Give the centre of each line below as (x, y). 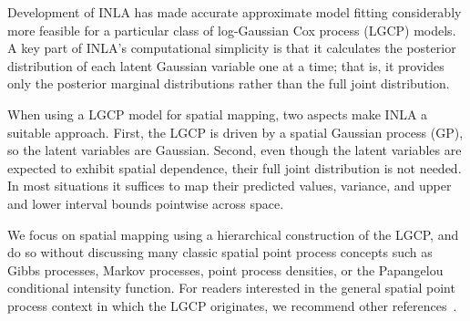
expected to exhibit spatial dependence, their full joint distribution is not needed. (235, 167)
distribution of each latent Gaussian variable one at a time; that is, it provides (226, 65)
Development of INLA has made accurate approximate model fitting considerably (235, 12)
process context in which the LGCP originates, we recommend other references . (232, 305)
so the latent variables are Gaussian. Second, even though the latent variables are (235, 150)
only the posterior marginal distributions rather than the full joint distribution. (229, 83)
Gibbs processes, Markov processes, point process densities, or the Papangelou (225, 269)
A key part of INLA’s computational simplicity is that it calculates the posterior (232, 48)
